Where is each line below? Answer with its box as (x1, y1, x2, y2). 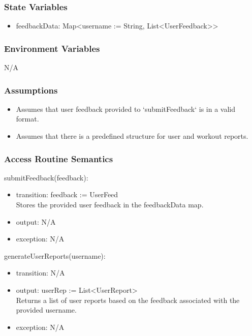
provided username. (16, 304, 77, 315)
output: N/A (16, 216, 56, 227)
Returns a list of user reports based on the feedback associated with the (16, 294, 240, 305)
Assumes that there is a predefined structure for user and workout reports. (16, 131, 248, 141)
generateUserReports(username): (4, 250, 106, 261)
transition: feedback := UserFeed (16, 189, 118, 200)
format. (16, 113, 39, 124)
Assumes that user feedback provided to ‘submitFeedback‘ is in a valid (16, 103, 236, 114)
